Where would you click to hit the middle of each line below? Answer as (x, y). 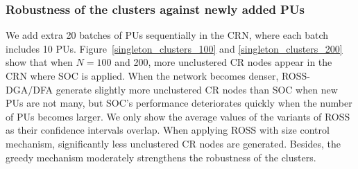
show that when (39, 62)
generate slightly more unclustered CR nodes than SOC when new (197, 89)
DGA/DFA (29, 89)
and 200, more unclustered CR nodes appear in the (223, 62)
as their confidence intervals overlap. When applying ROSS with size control (168, 130)
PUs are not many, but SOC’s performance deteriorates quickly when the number (179, 103)
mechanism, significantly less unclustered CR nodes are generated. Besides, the (173, 143)
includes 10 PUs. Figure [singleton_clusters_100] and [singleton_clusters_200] (174, 48)
